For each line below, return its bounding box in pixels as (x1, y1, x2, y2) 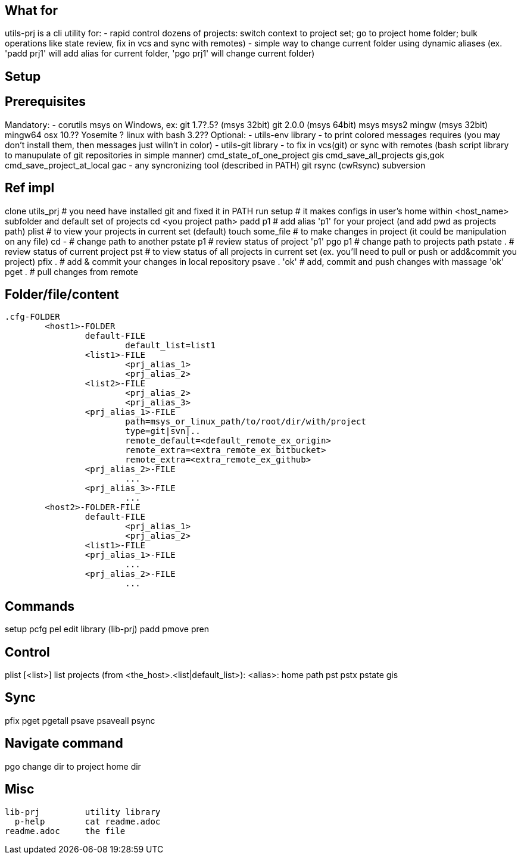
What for (5, 3, 58, 18)
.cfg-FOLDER (5, 312, 60, 322)
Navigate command (5, 736, 123, 751)
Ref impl (5, 180, 55, 196)
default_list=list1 (125, 341, 216, 351)
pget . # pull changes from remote (5, 266, 138, 277)
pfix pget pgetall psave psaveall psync (5, 715, 155, 726)
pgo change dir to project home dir (5, 761, 141, 771)
